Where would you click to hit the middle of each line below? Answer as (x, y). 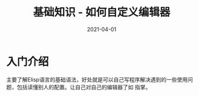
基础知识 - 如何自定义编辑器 (102, 12)
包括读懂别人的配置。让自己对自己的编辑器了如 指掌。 (84, 87)
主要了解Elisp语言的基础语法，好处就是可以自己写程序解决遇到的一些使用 (97, 79)
